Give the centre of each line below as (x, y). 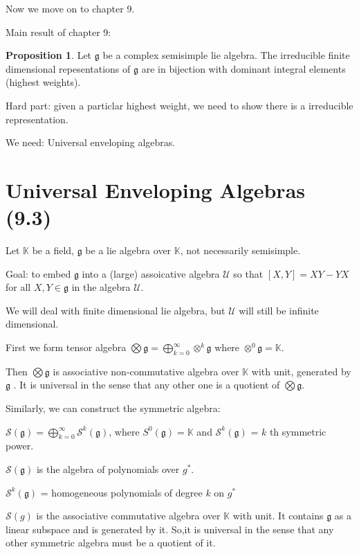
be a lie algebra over (128, 250)
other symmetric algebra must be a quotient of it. (111, 543)
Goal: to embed (38, 273)
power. (20, 446)
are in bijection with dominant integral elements (243, 68)
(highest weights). (43, 82)
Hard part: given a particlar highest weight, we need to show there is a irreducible (179, 105)
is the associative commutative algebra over (128, 516)
